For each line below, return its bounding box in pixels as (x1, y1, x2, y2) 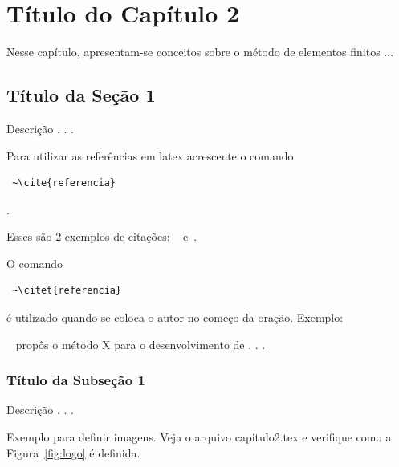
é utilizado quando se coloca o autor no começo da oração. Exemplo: (6, 309, 344, 326)
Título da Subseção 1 (6, 370, 145, 390)
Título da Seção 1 (6, 83, 156, 108)
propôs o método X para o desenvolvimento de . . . (15, 335, 266, 352)
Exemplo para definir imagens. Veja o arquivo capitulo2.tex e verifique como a (6, 428, 392, 445)
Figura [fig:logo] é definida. (6, 444, 140, 461)
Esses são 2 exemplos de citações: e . (6, 228, 197, 245)
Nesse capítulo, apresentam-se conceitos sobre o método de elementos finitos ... (6, 43, 394, 60)
